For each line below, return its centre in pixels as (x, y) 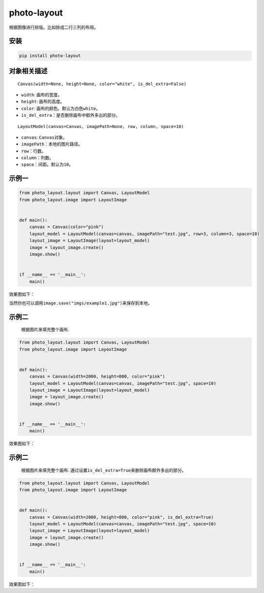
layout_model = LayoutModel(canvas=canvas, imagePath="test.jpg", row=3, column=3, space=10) (144, 234)
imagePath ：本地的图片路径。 (52, 144)
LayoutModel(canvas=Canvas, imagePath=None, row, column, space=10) (101, 126)
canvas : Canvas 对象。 (44, 137)
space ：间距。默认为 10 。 (47, 164)
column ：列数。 (37, 158)
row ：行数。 (33, 151)
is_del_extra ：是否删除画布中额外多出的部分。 (71, 115)
